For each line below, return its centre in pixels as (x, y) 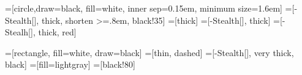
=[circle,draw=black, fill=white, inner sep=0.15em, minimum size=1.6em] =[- (151, 8)
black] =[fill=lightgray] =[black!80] (70, 64)
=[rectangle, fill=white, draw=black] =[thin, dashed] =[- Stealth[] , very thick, (149, 52)
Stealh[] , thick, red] (41, 32)
